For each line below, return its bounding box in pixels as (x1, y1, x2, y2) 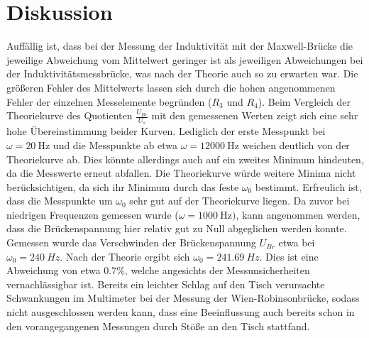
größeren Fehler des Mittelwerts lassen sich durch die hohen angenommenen (6, 80, 336, 94)
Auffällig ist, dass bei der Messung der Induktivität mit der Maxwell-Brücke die (6, 38, 353, 53)
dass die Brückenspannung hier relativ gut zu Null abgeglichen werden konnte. (6, 221, 347, 236)
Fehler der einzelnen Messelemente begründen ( (6, 94, 212, 109)
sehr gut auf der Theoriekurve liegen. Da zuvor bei (129, 193, 350, 208)
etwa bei (278, 235, 315, 250)
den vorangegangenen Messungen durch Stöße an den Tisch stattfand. (6, 318, 310, 333)
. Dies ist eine (259, 249, 319, 263)
